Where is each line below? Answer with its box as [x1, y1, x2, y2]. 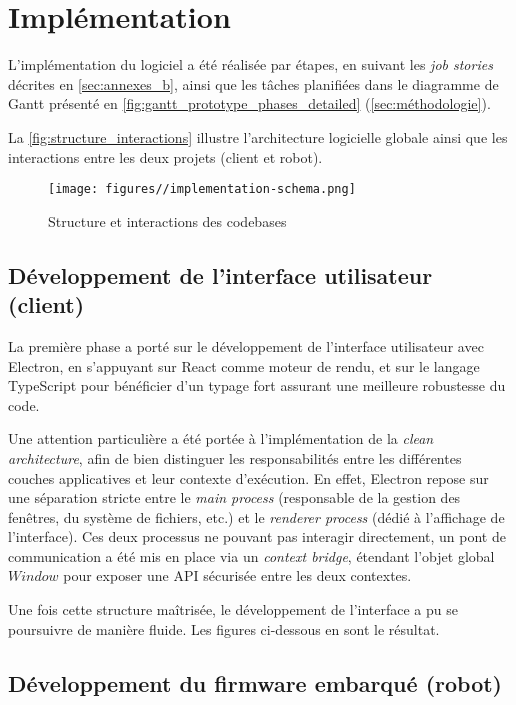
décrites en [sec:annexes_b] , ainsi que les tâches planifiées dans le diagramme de [8, 73, 499, 94]
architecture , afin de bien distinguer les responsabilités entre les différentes [8, 447, 462, 468]
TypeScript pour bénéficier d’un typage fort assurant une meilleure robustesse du [8, 375, 506, 396]
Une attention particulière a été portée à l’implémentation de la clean [8, 428, 434, 449]
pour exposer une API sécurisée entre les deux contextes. [63, 565, 412, 586]
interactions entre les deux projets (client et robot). [8, 146, 323, 167]
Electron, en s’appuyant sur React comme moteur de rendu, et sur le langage [8, 355, 480, 376]
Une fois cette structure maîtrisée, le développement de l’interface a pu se [8, 599, 458, 620]
